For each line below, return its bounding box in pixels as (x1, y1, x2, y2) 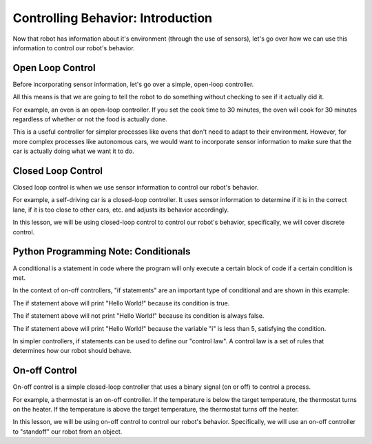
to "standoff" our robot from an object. (12, 427, 123, 436)
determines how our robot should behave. (12, 347, 132, 355)
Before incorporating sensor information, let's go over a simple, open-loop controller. (12, 80, 254, 88)
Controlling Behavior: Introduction (12, 10, 213, 26)
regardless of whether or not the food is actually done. (12, 115, 168, 123)
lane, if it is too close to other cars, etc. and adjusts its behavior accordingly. (12, 205, 229, 214)
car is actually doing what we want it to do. (12, 147, 134, 155)
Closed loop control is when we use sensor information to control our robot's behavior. (12, 183, 259, 192)
